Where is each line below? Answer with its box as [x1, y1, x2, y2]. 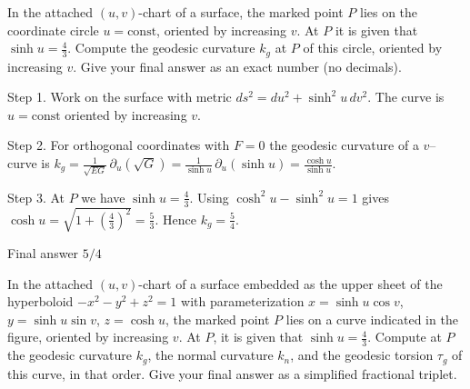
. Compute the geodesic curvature [67, 38, 255, 57]
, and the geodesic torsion [290, 345, 434, 364]
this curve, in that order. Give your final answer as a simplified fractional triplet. [7, 364, 457, 383]
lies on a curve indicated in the [285, 309, 458, 328]
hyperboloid [7, 292, 74, 311]
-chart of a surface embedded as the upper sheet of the [138, 274, 443, 293]
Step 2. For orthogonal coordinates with [7, 135, 230, 155]
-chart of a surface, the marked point [138, 3, 344, 21]
